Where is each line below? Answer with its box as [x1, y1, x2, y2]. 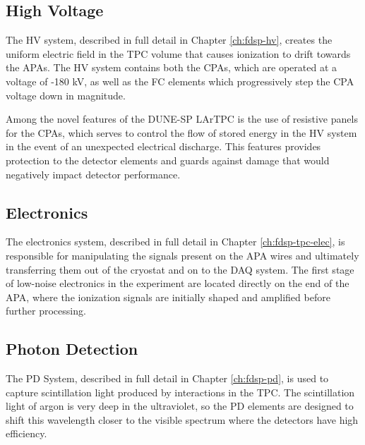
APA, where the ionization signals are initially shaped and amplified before [6, 289, 330, 304]
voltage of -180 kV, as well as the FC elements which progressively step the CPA [6, 73, 354, 88]
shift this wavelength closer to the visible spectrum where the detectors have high [6, 412, 359, 427]
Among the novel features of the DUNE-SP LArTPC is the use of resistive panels [6, 111, 358, 126]
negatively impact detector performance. [6, 166, 181, 181]
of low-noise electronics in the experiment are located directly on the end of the [6, 276, 349, 291]
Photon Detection [6, 338, 138, 360]
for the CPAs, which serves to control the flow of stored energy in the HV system [6, 125, 357, 140]
